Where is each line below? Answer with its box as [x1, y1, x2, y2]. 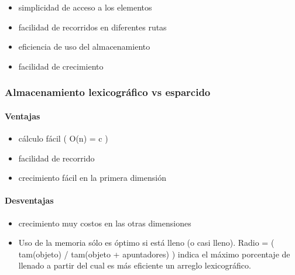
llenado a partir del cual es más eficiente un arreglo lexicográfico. [18, 259, 251, 271]
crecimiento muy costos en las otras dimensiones [18, 216, 191, 229]
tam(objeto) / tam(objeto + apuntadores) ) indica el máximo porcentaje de [18, 247, 290, 260]
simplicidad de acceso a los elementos [18, 1, 152, 13]
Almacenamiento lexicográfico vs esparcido [5, 85, 211, 99]
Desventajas [5, 194, 54, 207]
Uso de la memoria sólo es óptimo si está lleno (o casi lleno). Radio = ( [18, 236, 275, 249]
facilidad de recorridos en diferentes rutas [18, 20, 167, 33]
